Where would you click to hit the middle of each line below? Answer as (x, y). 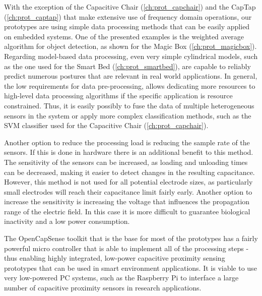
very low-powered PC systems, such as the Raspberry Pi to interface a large (121, 278)
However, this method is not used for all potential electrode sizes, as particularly (128, 182)
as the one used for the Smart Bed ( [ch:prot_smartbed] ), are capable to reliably (127, 66)
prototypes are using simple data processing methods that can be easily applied (127, 26)
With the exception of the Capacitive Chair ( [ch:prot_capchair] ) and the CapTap (130, 7)
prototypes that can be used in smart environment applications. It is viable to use (130, 268)
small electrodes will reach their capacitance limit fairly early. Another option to (128, 191)
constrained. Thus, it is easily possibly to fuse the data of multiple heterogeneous (129, 105)
